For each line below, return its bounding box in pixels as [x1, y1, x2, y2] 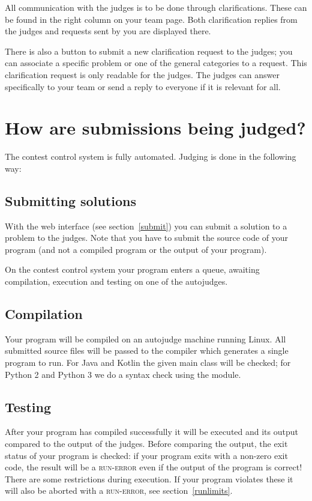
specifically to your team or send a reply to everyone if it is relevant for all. [5, 80, 281, 93]
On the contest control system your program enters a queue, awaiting [5, 263, 260, 276]
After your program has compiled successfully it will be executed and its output [5, 425, 298, 438]
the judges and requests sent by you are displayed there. [5, 25, 211, 37]
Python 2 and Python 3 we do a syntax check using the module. [5, 368, 241, 380]
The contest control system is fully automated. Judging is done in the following [5, 150, 296, 163]
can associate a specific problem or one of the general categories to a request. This [5, 56, 307, 69]
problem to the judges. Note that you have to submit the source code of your [5, 231, 289, 244]
